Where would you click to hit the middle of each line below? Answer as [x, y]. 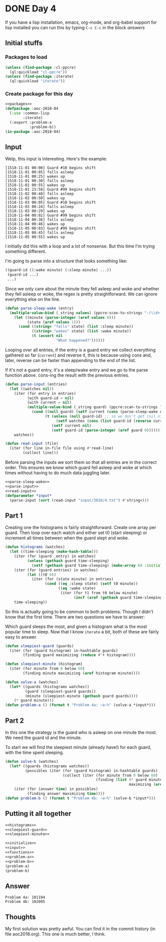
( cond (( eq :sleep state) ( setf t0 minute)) [91, 584]
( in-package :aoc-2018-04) [33, 131]
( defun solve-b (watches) [32, 761]
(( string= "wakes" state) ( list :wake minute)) [82, 331]
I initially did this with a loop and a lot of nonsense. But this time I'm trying [80, 246]
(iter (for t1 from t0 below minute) [99, 593]
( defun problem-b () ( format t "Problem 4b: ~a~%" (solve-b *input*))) [80, 798]
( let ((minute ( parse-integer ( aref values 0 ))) [65, 317]
